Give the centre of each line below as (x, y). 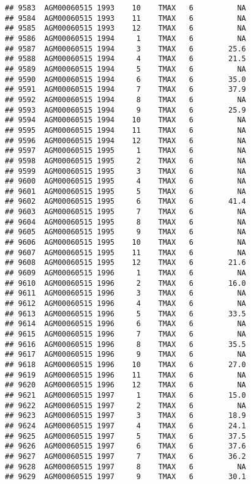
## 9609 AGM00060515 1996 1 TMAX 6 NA (125, 273)
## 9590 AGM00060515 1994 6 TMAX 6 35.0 (125, 79)
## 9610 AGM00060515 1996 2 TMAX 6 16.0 (125, 283)
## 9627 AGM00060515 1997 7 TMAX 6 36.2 (125, 456)
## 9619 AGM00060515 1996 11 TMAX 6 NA (125, 375)
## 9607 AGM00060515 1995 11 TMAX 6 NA (125, 252)
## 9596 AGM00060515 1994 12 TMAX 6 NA (125, 140)
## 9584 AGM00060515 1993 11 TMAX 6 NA (125, 18)
